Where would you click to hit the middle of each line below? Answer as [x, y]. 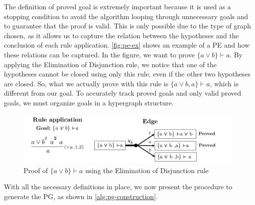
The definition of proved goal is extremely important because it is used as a [117, 6]
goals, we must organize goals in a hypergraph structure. [89, 102]
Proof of [36, 170]
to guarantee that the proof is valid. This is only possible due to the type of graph [127, 26]
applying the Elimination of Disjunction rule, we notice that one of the [110, 64]
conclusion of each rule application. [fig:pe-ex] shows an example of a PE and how [127, 45]
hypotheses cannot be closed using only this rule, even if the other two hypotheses [127, 74]
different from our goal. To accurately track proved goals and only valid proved [123, 93]
